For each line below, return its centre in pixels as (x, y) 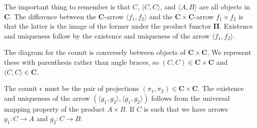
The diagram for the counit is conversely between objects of (95, 52)
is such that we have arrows (186, 108)
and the (161, 16)
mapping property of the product (54, 108)
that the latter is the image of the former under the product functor (108, 26)
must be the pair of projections (92, 88)
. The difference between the (53, 16)
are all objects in (224, 6)
